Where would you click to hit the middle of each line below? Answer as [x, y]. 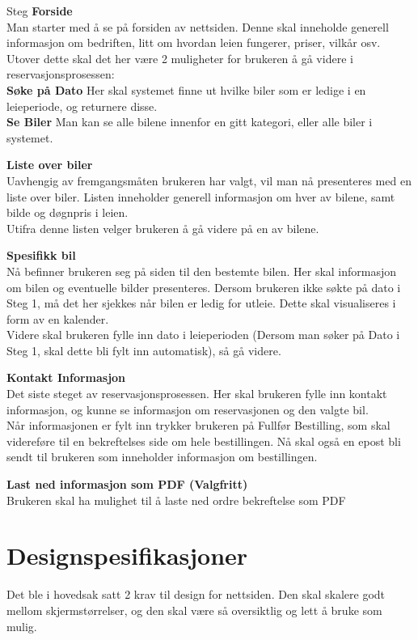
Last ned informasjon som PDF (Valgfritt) [127, 484]
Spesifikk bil [41, 255]
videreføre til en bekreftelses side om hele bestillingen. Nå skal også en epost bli [204, 441]
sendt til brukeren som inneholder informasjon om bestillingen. [162, 457]
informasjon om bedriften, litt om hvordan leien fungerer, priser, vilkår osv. [194, 42]
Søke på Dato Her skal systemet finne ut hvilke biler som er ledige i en [186, 89]
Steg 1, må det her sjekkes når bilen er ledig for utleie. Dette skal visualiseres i [201, 303]
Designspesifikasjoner [127, 555]
